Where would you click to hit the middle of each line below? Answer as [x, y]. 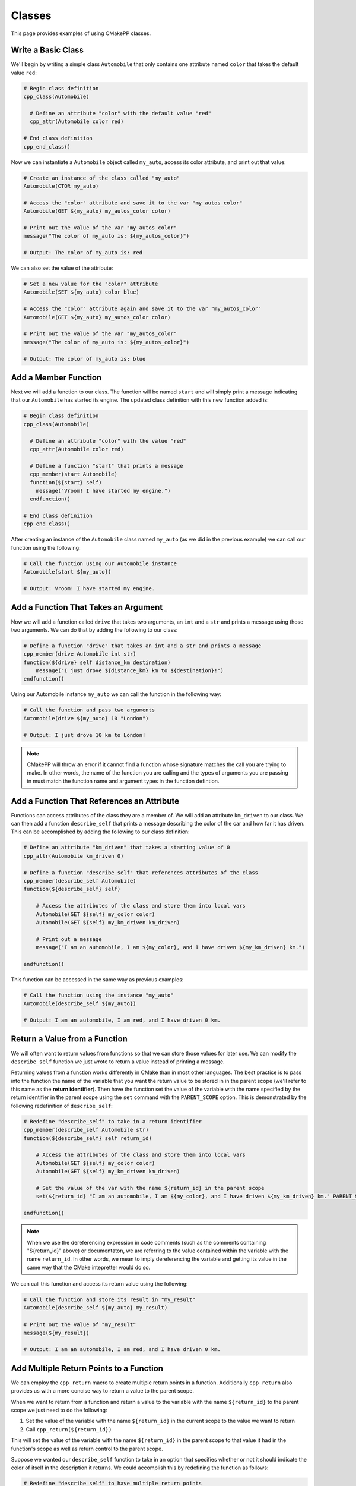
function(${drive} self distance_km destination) [97, 662]
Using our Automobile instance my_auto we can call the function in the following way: [116, 694]
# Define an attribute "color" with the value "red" [108, 441]
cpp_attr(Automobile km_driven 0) [74, 856]
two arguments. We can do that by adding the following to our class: [94, 629]
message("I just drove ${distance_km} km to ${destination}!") [130, 671]
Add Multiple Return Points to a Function [87, 1368]
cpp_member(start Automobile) [74, 474]
